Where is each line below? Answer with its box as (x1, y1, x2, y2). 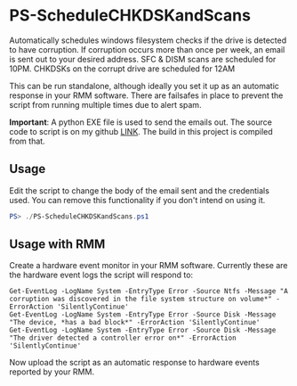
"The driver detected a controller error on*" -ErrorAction (9, 333, 237, 343)
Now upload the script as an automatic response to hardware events (9, 357, 260, 368)
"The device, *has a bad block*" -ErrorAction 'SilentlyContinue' (9, 318, 261, 327)
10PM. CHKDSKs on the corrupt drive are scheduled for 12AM (9, 63, 236, 74)
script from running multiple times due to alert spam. (9, 99, 202, 110)
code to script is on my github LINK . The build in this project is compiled (9, 126, 273, 136)
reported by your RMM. (9, 366, 95, 377)
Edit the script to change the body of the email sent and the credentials (9, 185, 269, 196)
